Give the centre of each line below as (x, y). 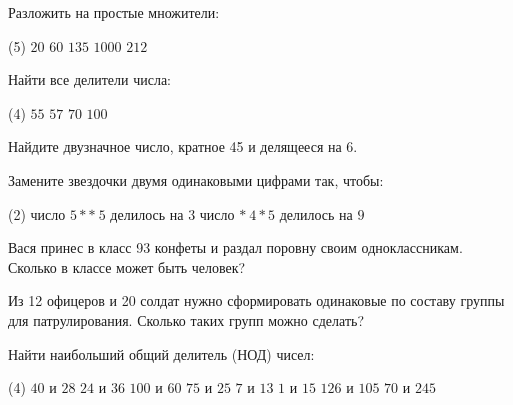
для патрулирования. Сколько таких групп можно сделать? (186, 319)
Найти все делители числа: (90, 79)
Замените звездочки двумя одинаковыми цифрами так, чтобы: (196, 179)
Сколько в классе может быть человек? (127, 266)
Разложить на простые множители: (114, 12)
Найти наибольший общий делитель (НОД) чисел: (161, 353)
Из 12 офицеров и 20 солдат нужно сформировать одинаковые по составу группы (256, 300)
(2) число (37, 213)
